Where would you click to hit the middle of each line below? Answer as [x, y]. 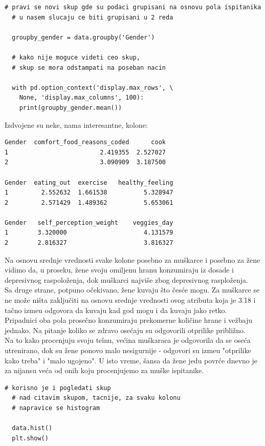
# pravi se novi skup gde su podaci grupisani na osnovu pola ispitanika [133, 7]
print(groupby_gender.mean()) [71, 108]
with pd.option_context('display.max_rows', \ [93, 88]
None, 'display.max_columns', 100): [82, 98]
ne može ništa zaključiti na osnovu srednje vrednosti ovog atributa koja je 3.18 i [130, 300]
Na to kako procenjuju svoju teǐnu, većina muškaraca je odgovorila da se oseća [128, 340]
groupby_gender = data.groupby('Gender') [83, 37]
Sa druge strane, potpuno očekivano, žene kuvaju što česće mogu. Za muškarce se [132, 290]
